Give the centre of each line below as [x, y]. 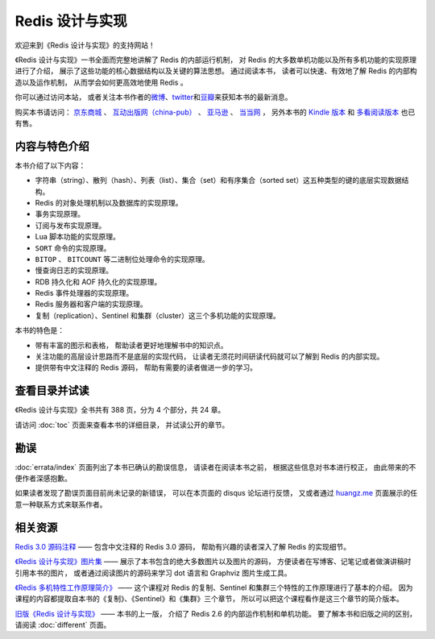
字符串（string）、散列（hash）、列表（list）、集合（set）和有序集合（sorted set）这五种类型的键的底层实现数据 [218, 180]
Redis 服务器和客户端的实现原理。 [91, 304]
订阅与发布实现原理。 [70, 225]
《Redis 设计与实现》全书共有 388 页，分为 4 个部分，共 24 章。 [120, 410]
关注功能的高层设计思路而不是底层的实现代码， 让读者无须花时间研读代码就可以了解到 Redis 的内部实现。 [209, 357]
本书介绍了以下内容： [50, 165]
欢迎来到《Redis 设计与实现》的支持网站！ [85, 45]
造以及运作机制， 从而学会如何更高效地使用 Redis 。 [101, 82]
